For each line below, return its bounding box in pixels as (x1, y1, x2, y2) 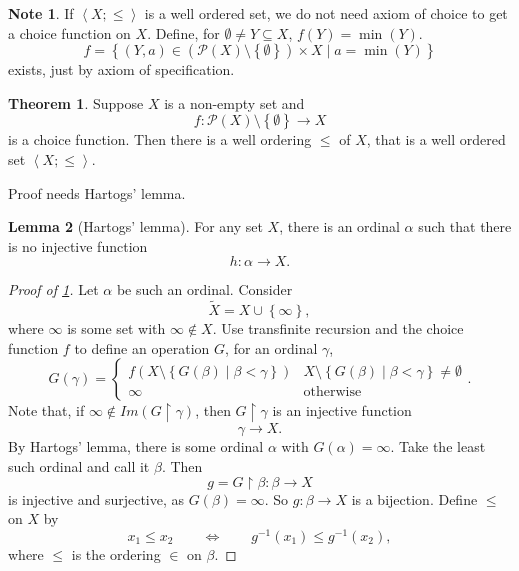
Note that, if (8, 400, 85, 421)
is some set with (67, 318, 166, 339)
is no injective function (8, 235, 148, 256)
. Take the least (390, 436, 486, 457)
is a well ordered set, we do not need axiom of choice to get (144, 3, 508, 23)
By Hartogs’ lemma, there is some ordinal (8, 436, 264, 457)
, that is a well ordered (366, 129, 506, 150)
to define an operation (74, 337, 210, 358)
